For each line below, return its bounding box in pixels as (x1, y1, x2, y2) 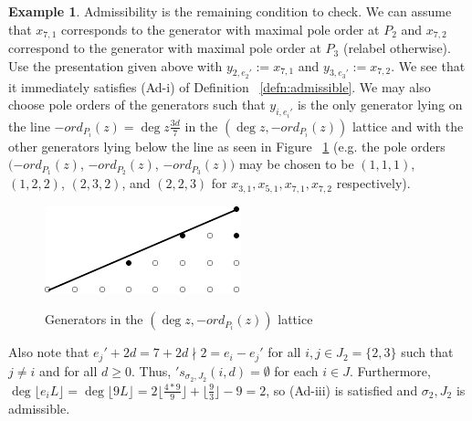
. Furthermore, (349, 361, 431, 380)
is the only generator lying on (297, 95, 463, 114)
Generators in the (45, 310, 143, 329)
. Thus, (131, 361, 172, 380)
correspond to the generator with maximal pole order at (8, 38, 321, 58)
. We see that (391, 56, 466, 75)
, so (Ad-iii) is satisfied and (266, 380, 418, 399)
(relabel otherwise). (342, 38, 451, 58)
